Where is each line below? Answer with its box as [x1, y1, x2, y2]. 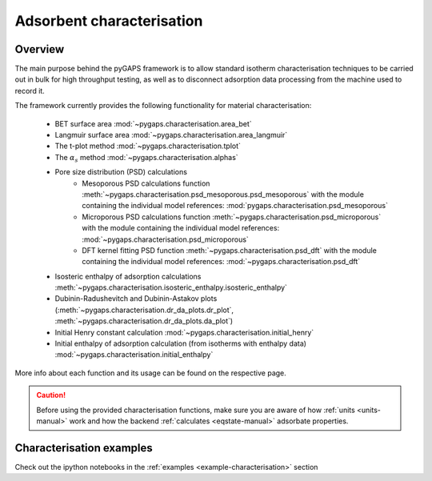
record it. [14, 86, 46, 95]
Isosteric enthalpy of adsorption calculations [54, 271, 202, 281]
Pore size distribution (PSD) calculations [54, 167, 188, 177]
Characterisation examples [14, 441, 153, 455]
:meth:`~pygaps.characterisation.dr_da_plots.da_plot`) [54, 316, 234, 326]
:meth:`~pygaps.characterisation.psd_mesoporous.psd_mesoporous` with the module [82, 189, 364, 199]
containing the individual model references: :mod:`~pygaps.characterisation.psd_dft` [82, 257, 361, 267]
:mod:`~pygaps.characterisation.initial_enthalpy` [54, 350, 214, 359]
